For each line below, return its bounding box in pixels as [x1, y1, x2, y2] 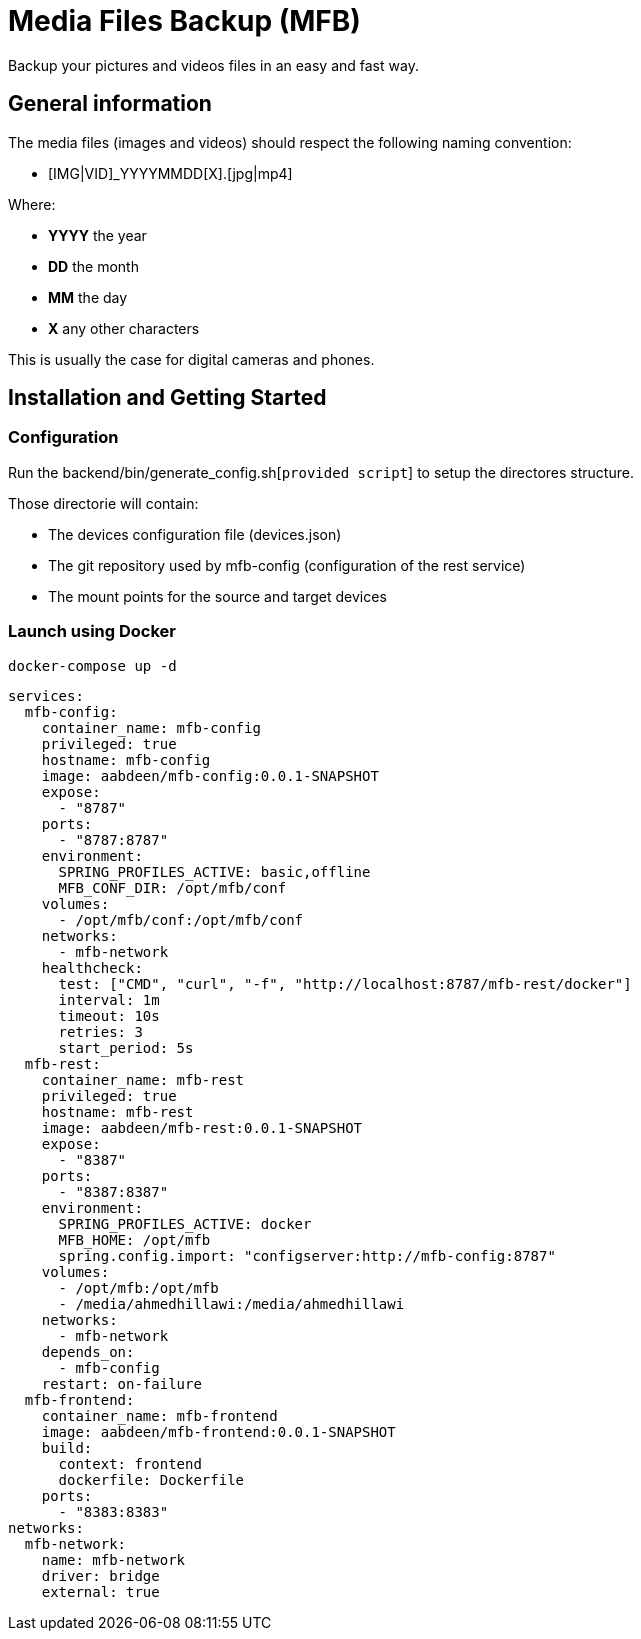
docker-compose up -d [8, 657, 177, 674]
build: [41, 1439, 93, 1456]
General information [8, 91, 212, 117]
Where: [8, 195, 56, 213]
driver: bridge [41, 1567, 160, 1584]
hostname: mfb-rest [41, 1103, 194, 1120]
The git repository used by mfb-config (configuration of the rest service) [48, 556, 526, 574]
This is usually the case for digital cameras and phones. [8, 350, 375, 368]
